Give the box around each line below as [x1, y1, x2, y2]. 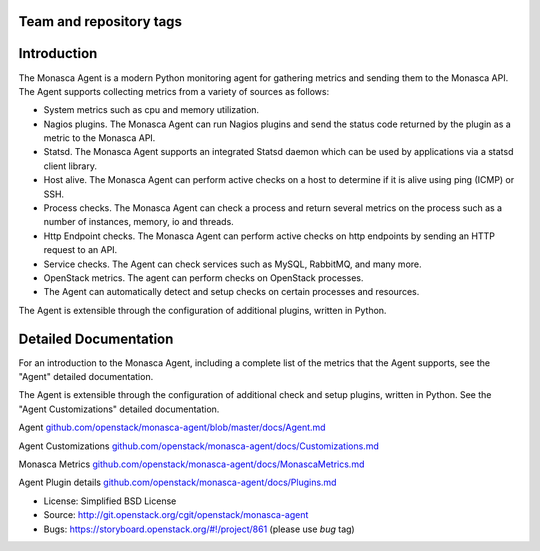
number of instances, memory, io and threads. [43, 216, 234, 228]
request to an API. [43, 244, 118, 256]
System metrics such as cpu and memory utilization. [43, 104, 260, 116]
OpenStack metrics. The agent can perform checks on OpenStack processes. [43, 272, 364, 284]
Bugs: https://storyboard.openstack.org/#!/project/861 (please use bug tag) [43, 523, 355, 535]
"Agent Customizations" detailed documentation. [18, 403, 220, 415]
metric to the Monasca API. [43, 132, 156, 144]
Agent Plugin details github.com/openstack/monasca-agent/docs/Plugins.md [18, 476, 337, 489]
